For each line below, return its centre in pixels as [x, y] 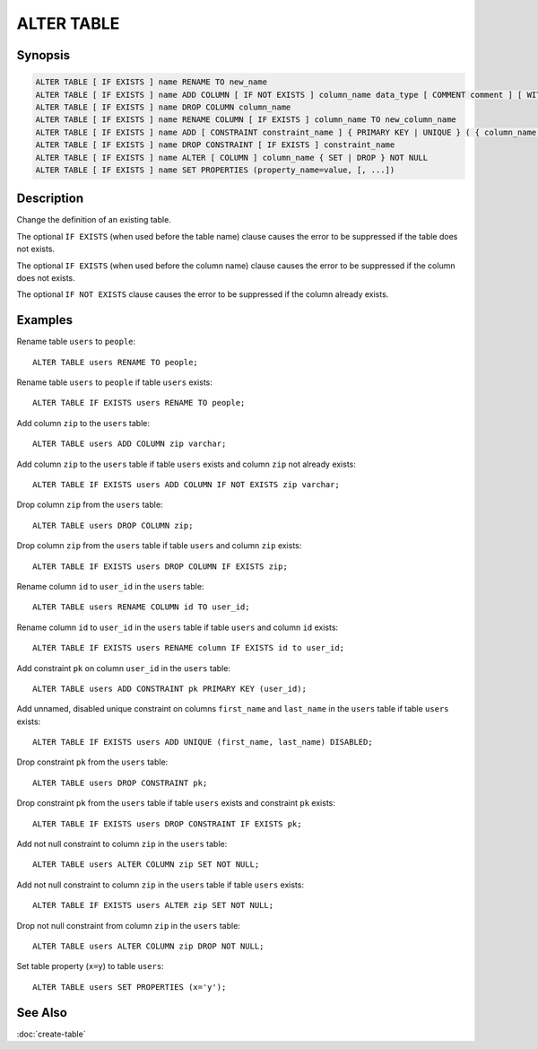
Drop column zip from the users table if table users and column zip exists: [159, 546]
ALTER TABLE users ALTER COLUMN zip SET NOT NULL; [146, 865]
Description [50, 199]
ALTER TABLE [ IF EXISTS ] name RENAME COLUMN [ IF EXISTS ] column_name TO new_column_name [246, 120]
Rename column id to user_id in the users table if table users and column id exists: [178, 627]
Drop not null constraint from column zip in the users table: [129, 925]
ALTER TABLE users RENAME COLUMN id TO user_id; [141, 607]
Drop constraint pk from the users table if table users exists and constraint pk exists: [176, 803]
